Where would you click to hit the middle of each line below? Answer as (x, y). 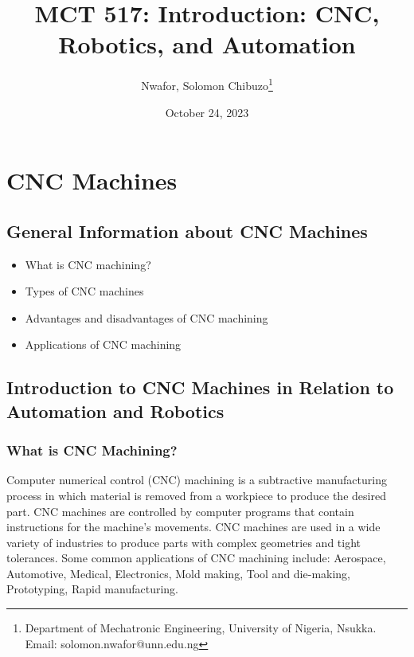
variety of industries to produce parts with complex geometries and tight (184, 542)
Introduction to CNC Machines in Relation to (200, 387)
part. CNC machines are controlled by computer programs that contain (180, 511)
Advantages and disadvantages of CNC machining (146, 317)
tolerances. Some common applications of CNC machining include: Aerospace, (196, 558)
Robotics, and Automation (207, 44)
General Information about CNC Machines (187, 231)
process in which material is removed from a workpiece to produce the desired (196, 495)
